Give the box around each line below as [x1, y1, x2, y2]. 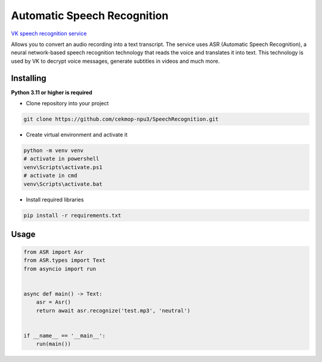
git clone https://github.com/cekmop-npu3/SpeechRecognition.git [23, 116, 219, 122]
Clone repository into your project [26, 100, 109, 107]
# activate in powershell [23, 155, 100, 162]
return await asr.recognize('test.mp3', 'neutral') [36, 307, 191, 314]
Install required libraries [26, 196, 84, 203]
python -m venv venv [23, 147, 83, 154]
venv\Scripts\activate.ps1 [23, 164, 103, 170]
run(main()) [36, 340, 72, 348]
